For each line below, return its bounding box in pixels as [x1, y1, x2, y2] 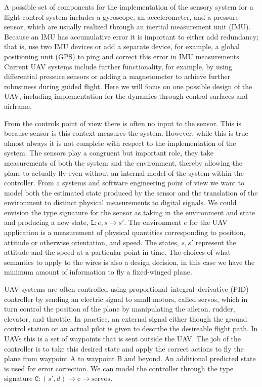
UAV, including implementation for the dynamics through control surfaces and [4, 91, 248, 101]
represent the [195, 237, 236, 247]
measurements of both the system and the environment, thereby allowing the [4, 157, 242, 168]
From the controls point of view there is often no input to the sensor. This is [4, 118, 242, 128]
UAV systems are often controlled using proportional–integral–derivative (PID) [4, 284, 249, 294]
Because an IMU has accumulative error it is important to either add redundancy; [4, 31, 259, 42]
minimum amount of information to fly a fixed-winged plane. [4, 266, 192, 277]
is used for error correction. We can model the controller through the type [4, 363, 234, 373]
